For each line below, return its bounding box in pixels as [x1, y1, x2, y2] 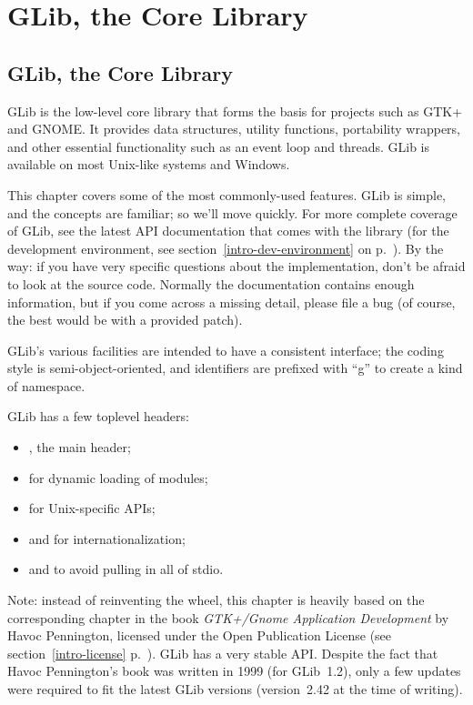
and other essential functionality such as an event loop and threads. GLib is [7, 136, 430, 156]
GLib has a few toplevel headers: [7, 407, 189, 426]
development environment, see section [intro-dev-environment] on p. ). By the [7, 238, 444, 257]
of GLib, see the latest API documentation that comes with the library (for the [7, 221, 449, 240]
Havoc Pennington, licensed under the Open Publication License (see [7, 626, 392, 645]
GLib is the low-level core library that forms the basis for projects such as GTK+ [7, 101, 463, 120]
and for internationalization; [28, 529, 186, 548]
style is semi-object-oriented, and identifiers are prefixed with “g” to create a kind [7, 358, 463, 378]
